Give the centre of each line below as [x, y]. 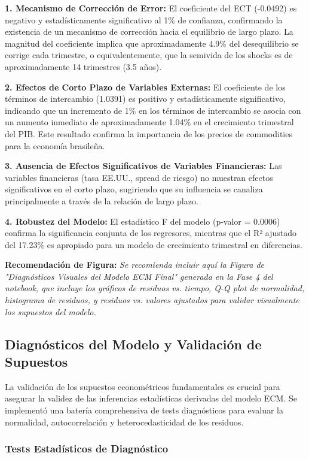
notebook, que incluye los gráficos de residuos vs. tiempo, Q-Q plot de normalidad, [155, 288]
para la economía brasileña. [55, 145]
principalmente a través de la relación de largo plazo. [102, 200]
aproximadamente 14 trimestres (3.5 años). [83, 66]
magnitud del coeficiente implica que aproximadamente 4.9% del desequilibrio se [152, 43]
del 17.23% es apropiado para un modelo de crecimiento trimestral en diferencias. [154, 244]
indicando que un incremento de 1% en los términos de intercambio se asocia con [153, 110]
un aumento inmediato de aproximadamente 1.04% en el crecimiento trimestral [149, 122]
